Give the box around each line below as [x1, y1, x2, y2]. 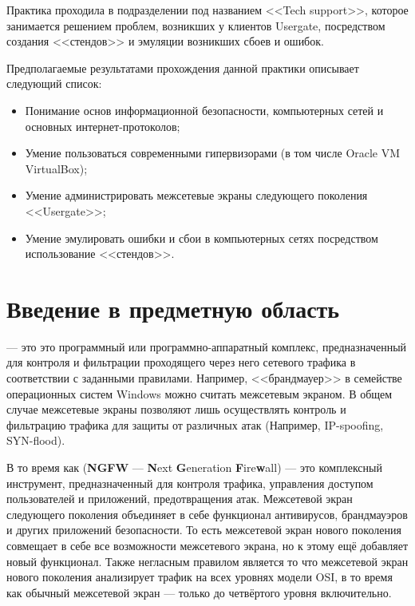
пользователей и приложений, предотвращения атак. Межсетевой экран [6, 490, 353, 507]
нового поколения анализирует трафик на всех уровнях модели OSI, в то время [6, 568, 393, 585]
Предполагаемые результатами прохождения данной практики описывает [6, 59, 359, 76]
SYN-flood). [6, 432, 65, 449]
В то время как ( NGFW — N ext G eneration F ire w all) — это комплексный [6, 459, 382, 475]
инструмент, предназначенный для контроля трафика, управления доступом [6, 474, 373, 491]
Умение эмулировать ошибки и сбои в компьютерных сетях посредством [25, 229, 378, 246]
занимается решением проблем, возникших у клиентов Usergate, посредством [6, 17, 385, 34]
